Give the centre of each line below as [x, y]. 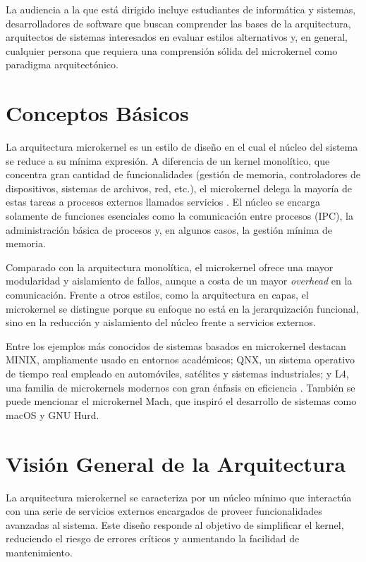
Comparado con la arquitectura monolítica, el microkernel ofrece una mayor [170, 267]
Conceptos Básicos [97, 113]
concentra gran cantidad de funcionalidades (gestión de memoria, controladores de [183, 174]
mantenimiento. [39, 552]
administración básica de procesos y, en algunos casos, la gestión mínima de [169, 229]
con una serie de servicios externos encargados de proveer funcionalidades [164, 511]
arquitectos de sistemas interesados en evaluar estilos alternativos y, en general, [177, 37]
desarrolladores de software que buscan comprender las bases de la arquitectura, [178, 23]
